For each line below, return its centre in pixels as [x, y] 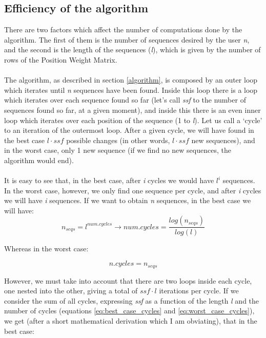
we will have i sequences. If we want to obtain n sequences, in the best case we [128, 200]
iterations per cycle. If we [199, 291]
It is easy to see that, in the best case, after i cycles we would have [109, 180]
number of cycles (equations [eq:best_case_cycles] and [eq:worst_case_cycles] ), [129, 311]
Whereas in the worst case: [46, 248]
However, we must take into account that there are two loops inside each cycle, [128, 280]
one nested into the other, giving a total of [71, 291]
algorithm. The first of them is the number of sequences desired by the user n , [127, 39]
